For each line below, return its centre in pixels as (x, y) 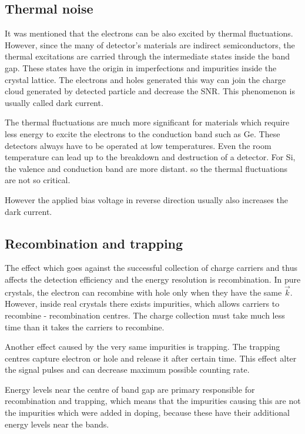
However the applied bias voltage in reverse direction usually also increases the (147, 199)
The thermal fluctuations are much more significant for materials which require (147, 122)
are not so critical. (38, 180)
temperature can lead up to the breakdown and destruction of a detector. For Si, (150, 157)
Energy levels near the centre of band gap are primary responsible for (130, 389)
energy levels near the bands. (57, 424)
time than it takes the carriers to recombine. (85, 327)
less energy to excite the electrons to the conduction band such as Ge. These (143, 133)
